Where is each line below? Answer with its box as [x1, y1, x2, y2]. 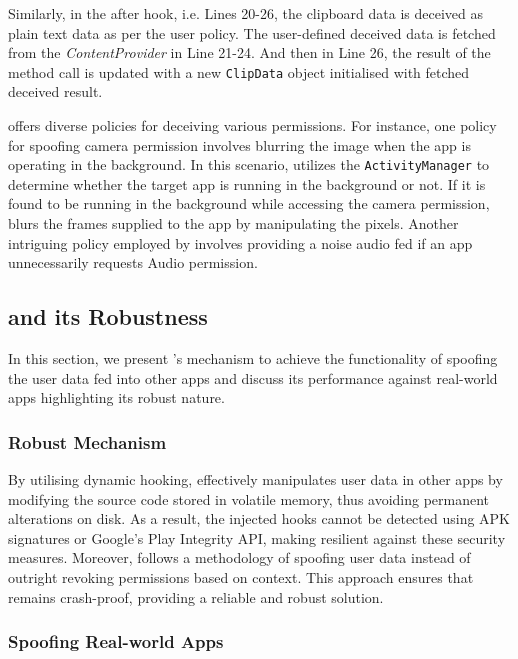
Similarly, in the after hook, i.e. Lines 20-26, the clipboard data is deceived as [8, 3, 484, 23]
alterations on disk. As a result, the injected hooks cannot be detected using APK [8, 508, 511, 529]
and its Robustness [8, 301, 208, 332]
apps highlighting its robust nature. [8, 387, 225, 408]
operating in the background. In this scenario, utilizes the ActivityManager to [8, 154, 490, 175]
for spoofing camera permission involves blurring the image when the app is [8, 134, 471, 155]
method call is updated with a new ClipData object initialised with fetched [8, 61, 470, 82]
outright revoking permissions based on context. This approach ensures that [8, 567, 474, 588]
